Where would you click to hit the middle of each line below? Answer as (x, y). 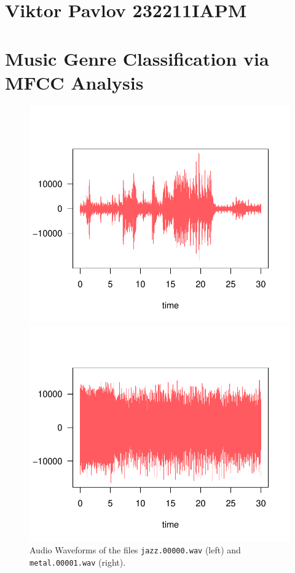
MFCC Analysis (74, 82)
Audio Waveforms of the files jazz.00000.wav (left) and (135, 550)
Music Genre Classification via (137, 58)
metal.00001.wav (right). (78, 562)
